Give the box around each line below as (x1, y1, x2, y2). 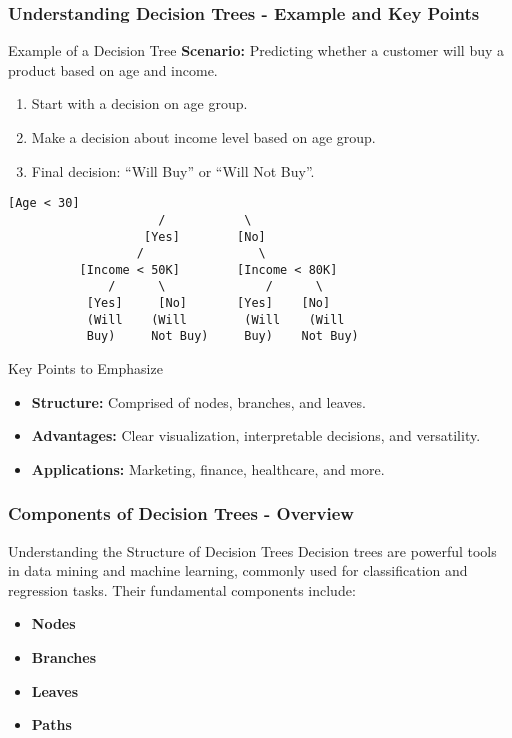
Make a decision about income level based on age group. (31, 127, 376, 147)
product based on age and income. (8, 59, 218, 80)
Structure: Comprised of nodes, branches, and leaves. (31, 391, 366, 412)
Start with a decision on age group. (31, 93, 248, 114)
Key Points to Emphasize (8, 358, 163, 379)
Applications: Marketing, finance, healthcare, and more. (31, 458, 385, 479)
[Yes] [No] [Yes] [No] (86, 296, 331, 311)
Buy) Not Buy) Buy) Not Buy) (86, 329, 359, 344)
